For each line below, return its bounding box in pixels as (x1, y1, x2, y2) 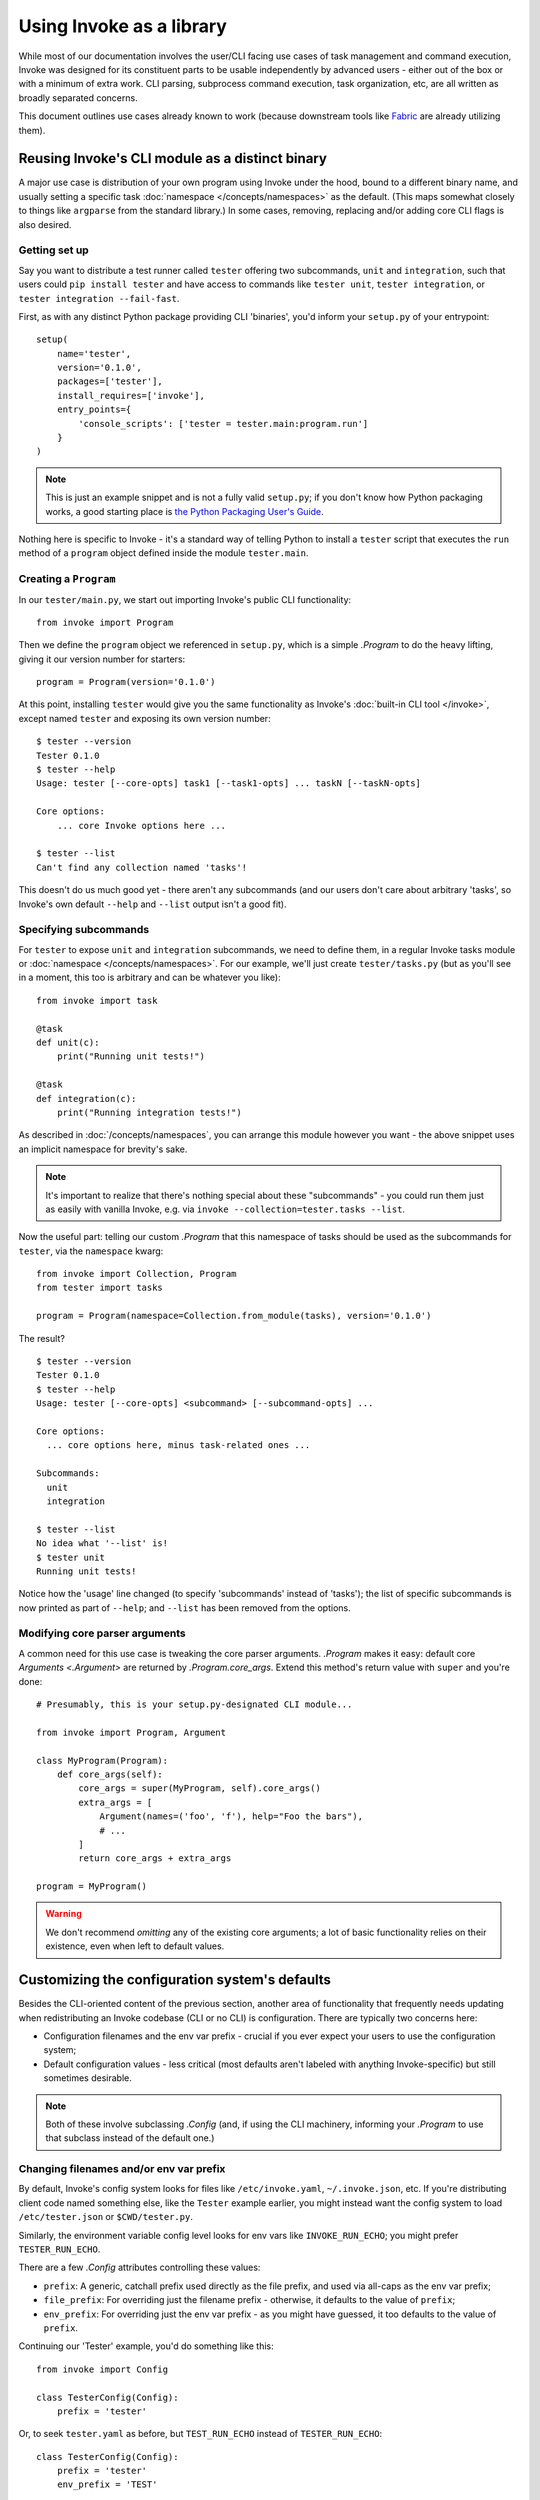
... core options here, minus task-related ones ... (46, 1440, 311, 1451)
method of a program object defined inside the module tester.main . (18, 547, 309, 559)
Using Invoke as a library (18, 15, 227, 37)
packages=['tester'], (56, 376, 164, 387)
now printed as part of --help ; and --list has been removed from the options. (18, 1601, 351, 1614)
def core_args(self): (56, 1768, 164, 1780)
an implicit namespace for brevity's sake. (18, 1143, 188, 1155)
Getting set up (18, 243, 89, 257)
